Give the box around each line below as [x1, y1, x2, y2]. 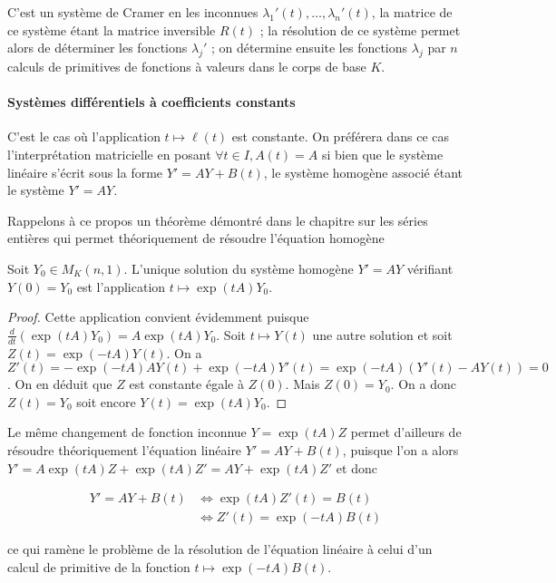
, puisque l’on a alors [342, 440, 459, 459]
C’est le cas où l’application [7, 127, 161, 146]
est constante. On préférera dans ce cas [231, 127, 450, 146]
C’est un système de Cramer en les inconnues [7, 3, 258, 21]
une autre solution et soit [312, 325, 453, 344]
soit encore [76, 392, 136, 411]
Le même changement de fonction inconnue [7, 423, 247, 442]
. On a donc [390, 374, 456, 394]
